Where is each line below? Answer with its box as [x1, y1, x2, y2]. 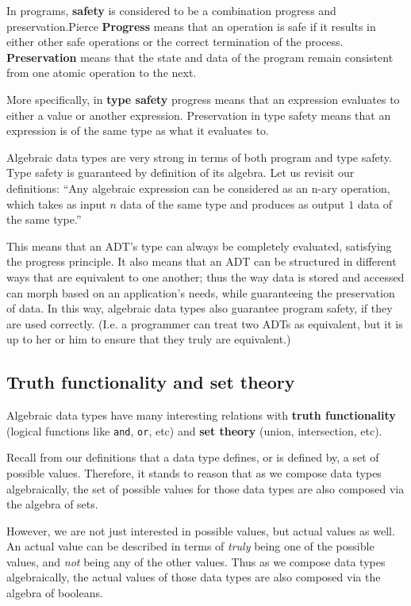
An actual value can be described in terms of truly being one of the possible [6, 538, 375, 554]
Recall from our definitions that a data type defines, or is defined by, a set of [6, 449, 379, 466]
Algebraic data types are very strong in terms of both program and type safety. [6, 148, 392, 165]
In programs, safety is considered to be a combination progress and [6, 2, 336, 18]
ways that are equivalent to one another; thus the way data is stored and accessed [6, 268, 405, 285]
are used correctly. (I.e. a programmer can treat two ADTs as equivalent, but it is [6, 315, 403, 332]
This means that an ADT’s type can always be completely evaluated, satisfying [6, 237, 392, 254]
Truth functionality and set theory [6, 370, 295, 394]
